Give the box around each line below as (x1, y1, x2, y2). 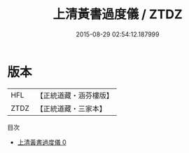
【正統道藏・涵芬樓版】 (36, 91, 114, 100)
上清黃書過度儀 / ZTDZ (52, 6, 183, 22)
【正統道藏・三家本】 (36, 103, 107, 113)
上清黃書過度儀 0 (17, 138, 66, 146)
